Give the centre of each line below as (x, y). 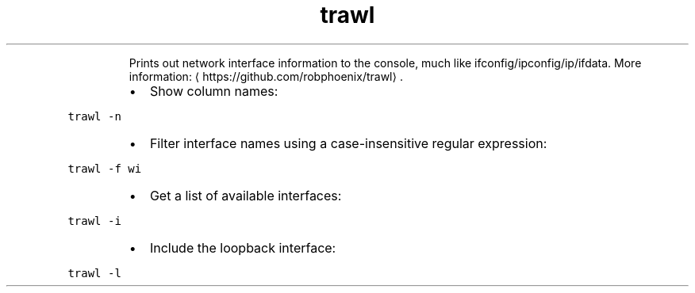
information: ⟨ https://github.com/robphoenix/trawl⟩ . (266, 76)
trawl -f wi (105, 168)
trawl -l (94, 273)
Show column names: (214, 91)
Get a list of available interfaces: (246, 195)
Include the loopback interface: (243, 247)
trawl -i (94, 221)
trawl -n (94, 116)
